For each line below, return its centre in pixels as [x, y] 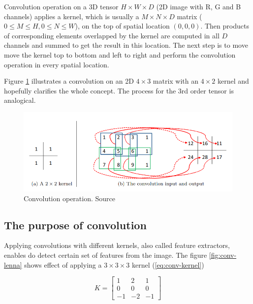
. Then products [225, 26]
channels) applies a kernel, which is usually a [72, 16]
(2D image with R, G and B [199, 6]
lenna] [13, 264]
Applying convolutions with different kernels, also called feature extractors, [117, 245]
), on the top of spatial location [122, 26]
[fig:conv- [223, 255]
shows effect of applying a [63, 264]
